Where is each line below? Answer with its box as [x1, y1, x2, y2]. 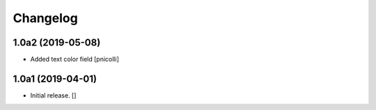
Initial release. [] [30, 91, 77, 100]
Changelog [13, 10, 78, 26]
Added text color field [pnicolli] [30, 55, 120, 64]
